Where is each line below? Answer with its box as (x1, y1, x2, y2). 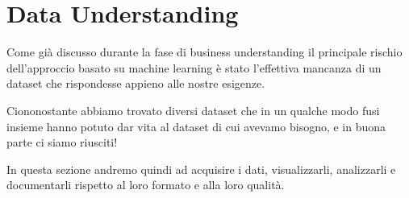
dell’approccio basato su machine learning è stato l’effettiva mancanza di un (6, 59, 382, 76)
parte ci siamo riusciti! (6, 134, 118, 151)
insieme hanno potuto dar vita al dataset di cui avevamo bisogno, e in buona (6, 118, 386, 134)
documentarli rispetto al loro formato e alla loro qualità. (6, 176, 285, 193)
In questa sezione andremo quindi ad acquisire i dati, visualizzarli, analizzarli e (6, 160, 396, 177)
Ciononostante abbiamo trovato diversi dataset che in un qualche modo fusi (6, 101, 380, 118)
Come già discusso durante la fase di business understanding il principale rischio (6, 43, 403, 60)
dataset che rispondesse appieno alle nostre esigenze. (6, 75, 265, 92)
